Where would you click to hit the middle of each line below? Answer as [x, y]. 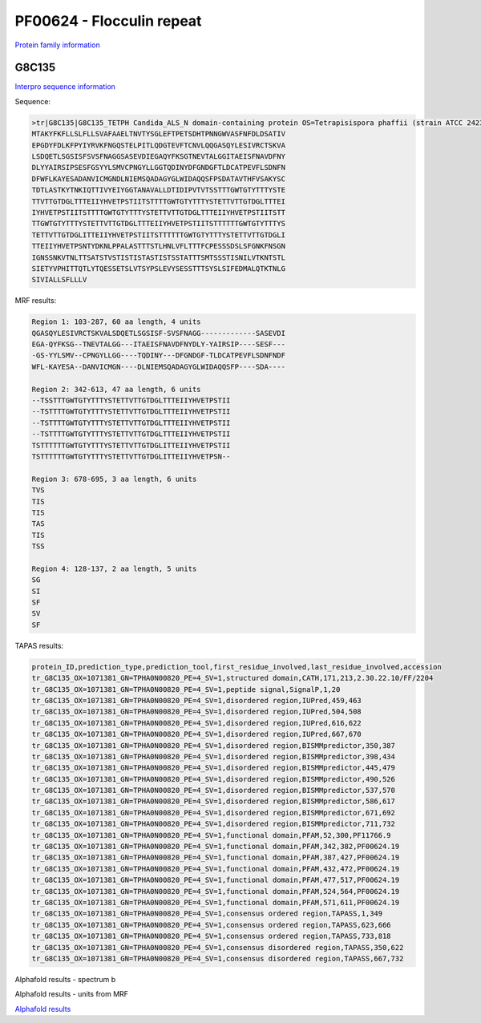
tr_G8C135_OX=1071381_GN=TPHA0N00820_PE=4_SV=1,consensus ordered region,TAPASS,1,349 [207, 914]
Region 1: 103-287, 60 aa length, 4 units [116, 322]
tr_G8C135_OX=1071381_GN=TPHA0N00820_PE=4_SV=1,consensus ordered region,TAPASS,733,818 [212, 936]
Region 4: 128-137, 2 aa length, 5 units [114, 568]
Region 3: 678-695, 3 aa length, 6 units [114, 479]
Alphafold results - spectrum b [65, 979]
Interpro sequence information [65, 87]
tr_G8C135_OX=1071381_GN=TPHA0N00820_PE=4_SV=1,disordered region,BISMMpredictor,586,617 [214, 801]
